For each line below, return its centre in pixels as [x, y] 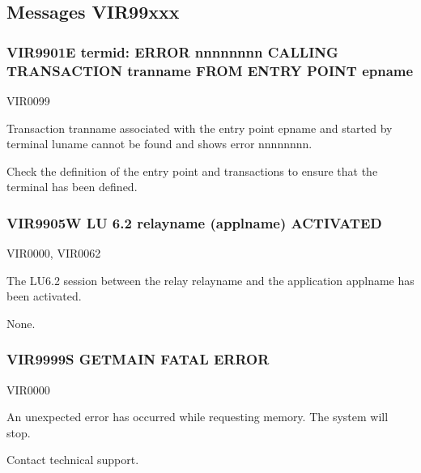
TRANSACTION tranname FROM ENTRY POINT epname [210, 70]
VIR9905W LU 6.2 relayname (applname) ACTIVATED [194, 222]
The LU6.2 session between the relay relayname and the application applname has [210, 280]
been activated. [44, 296]
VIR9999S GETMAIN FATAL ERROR [138, 359]
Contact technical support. [73, 460]
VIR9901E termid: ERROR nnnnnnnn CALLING [172, 51]
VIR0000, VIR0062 [54, 253]
